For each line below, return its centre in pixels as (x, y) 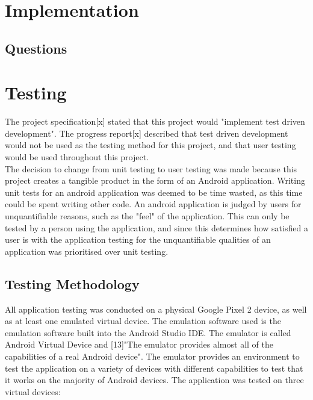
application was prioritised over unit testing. (87, 251)
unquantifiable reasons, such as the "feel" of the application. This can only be (147, 216)
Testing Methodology (72, 283)
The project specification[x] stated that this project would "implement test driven (155, 121)
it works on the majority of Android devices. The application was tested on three (154, 380)
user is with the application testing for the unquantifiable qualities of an (138, 239)
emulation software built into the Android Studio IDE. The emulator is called (148, 332)
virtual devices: (33, 391)
